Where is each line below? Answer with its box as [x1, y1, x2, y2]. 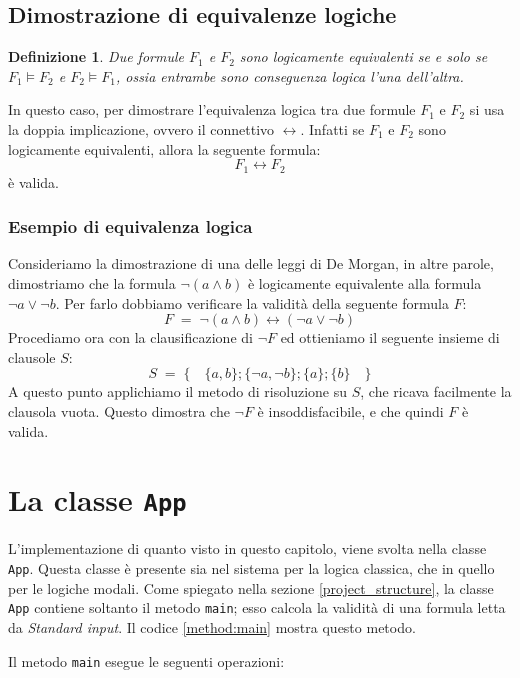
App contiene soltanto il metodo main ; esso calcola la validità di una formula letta [8, 597, 506, 618]
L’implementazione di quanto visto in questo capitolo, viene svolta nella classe [8, 538, 487, 559]
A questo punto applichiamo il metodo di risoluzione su [8, 381, 348, 402]
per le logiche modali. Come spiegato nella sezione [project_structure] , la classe [8, 577, 494, 598]
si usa [469, 99, 505, 120]
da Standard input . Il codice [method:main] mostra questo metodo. [8, 616, 416, 637]
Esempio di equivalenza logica [8, 214, 253, 239]
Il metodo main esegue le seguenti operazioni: [8, 650, 285, 671]
